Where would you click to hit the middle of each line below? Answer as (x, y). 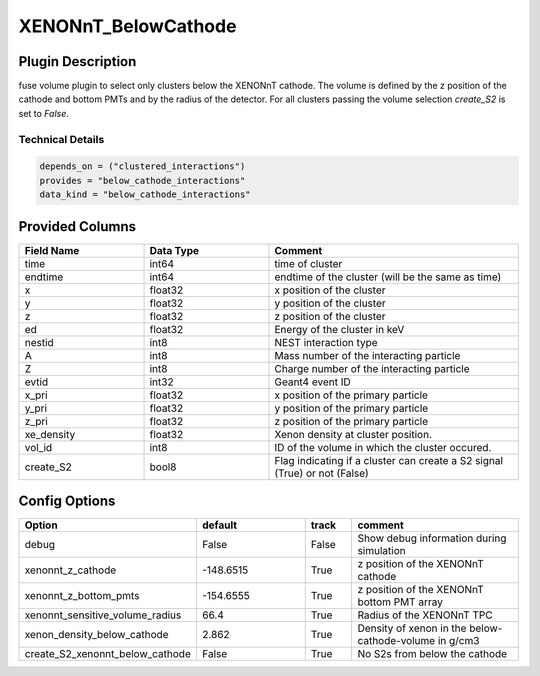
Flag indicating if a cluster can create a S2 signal (389, 460)
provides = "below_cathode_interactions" (142, 180)
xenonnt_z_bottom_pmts (82, 596)
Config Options (67, 501)
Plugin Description (77, 61)
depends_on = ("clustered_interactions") (142, 166)
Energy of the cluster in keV (339, 329)
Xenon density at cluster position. (353, 434)
